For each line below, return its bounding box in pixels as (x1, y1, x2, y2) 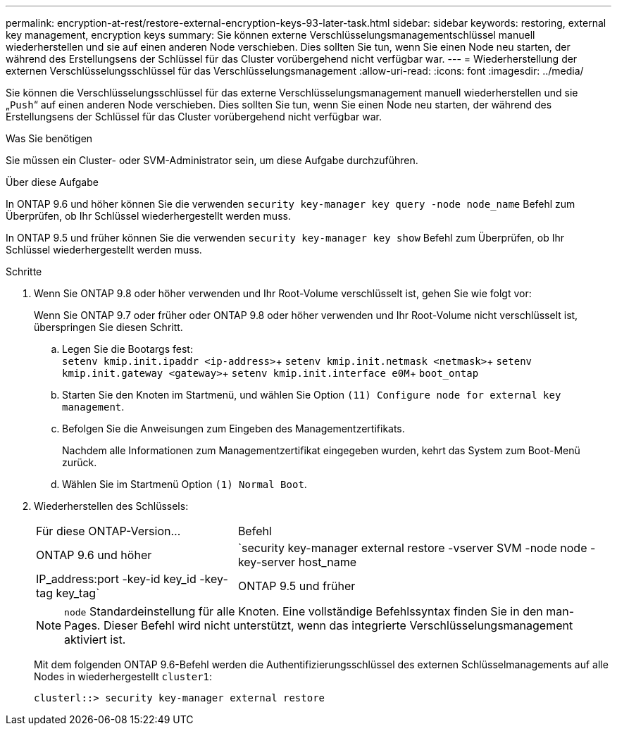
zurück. (62, 456, 97, 468)
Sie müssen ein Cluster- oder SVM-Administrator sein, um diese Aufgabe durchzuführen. (6, 154, 418, 166)
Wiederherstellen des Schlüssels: (34, 500, 189, 512)
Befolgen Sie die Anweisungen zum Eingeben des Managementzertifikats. (62, 423, 405, 435)
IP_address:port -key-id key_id (36, 572, 197, 586)
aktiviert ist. (64, 632, 126, 646)
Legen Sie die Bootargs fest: (62, 343, 193, 355)
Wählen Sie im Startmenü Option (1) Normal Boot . (62, 478, 307, 490)
